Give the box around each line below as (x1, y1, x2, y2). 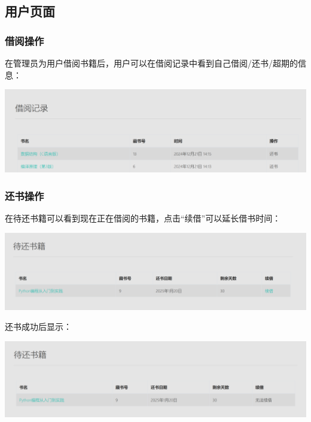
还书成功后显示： (5, 320, 72, 333)
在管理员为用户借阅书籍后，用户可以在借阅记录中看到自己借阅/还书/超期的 (5, 57, 298, 69)
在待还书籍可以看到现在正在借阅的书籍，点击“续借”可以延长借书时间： (5, 212, 281, 224)
